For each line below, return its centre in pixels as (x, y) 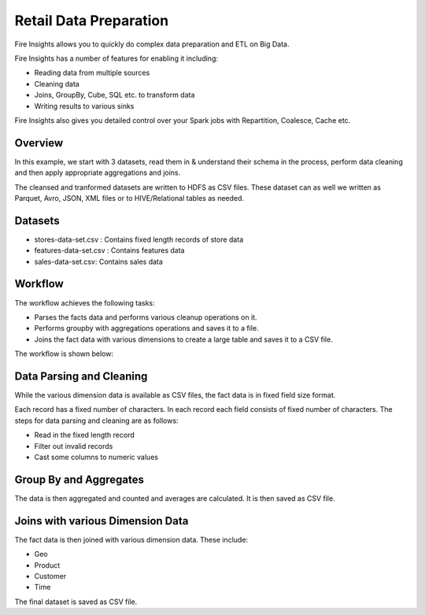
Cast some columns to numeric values (96, 457)
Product (47, 565)
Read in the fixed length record (85, 435)
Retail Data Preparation (92, 20)
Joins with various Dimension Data (102, 521)
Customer (50, 576)
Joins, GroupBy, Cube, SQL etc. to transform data (115, 95)
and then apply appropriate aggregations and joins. (98, 172)
